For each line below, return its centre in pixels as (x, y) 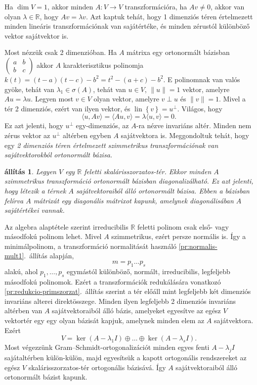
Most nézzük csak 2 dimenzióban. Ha (61, 52)
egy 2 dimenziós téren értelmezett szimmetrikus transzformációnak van (111, 145)
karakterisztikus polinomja (103, 65)
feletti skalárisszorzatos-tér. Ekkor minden (148, 171)
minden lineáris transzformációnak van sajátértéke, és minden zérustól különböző (127, 26)
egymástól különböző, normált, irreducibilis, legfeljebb (148, 271)
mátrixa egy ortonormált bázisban (178, 52)
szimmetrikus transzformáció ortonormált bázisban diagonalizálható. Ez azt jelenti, (129, 181)
